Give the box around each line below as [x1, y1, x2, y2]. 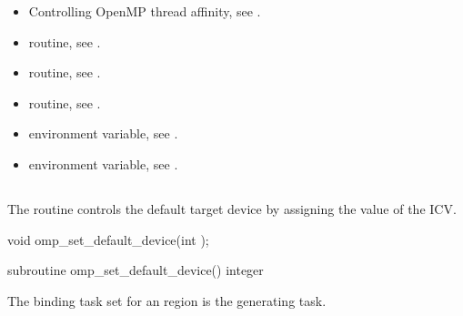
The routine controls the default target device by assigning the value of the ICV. [7, 199, 457, 218]
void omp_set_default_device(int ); [7, 229, 209, 249]
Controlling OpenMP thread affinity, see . [28, 2, 261, 20]
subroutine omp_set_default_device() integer [7, 260, 264, 280]
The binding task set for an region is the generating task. [7, 291, 327, 310]
